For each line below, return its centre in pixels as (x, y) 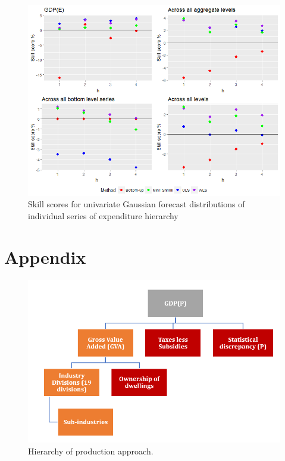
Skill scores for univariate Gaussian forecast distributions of (137, 204)
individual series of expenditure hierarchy (103, 215)
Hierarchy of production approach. (91, 451)
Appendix (45, 256)
